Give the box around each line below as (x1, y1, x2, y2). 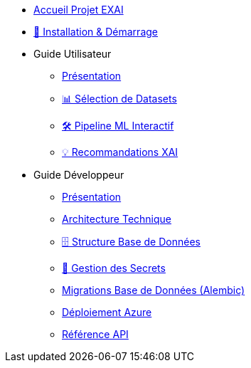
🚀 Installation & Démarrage (33, 26, 158, 38)
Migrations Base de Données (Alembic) (62, 284, 245, 296)
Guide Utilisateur (33, 48, 112, 60)
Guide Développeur (33, 169, 124, 181)
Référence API (62, 328, 129, 340)
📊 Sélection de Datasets (62, 93, 177, 105)
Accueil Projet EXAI (33, 4, 124, 16)
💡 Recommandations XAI (62, 146, 178, 158)
